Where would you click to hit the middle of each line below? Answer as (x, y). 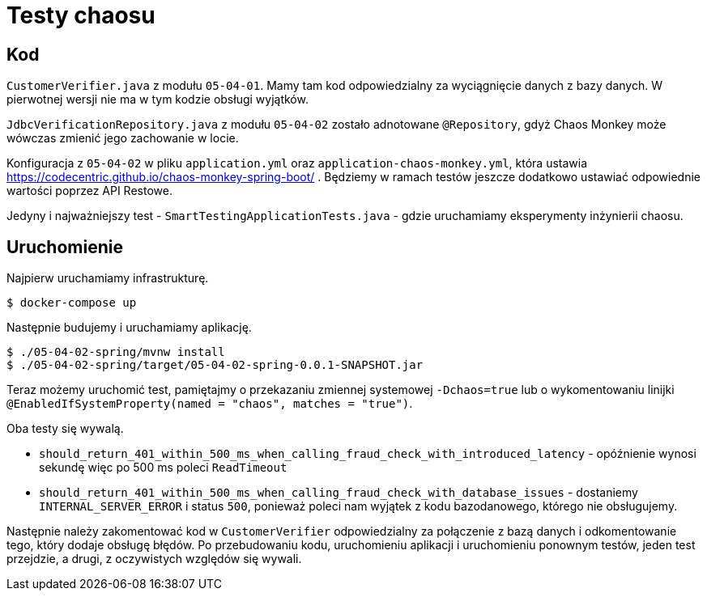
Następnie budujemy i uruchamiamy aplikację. (129, 328)
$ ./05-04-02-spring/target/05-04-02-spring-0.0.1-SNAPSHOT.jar (215, 365)
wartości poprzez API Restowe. (89, 191)
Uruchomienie (65, 247)
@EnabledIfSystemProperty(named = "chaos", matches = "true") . (210, 404)
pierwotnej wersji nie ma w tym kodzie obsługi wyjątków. (158, 99)
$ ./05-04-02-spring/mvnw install (116, 352)
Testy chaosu (81, 15)
